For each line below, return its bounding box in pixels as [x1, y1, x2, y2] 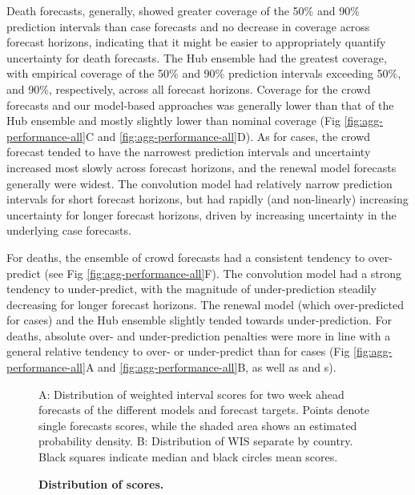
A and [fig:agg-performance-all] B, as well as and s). [85, 359, 336, 376]
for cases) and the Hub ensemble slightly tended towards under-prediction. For [6, 312, 393, 328]
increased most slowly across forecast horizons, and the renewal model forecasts [6, 159, 397, 175]
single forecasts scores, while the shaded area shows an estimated [38, 417, 357, 433]
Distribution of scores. [38, 475, 164, 492]
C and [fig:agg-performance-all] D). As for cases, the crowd [85, 127, 371, 144]
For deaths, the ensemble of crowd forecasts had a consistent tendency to [6, 248, 365, 265]
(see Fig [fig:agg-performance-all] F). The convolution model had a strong [44, 264, 402, 281]
